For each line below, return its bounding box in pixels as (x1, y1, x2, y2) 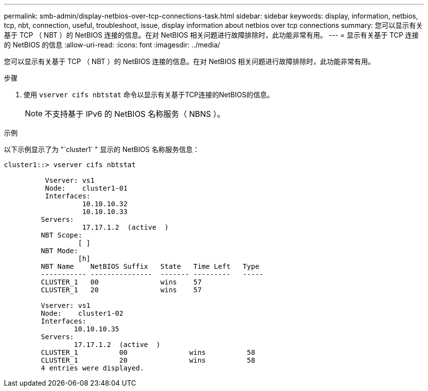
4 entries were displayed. (41, 364, 144, 372)
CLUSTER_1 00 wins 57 (41, 278, 202, 286)
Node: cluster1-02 (41, 309, 124, 317)
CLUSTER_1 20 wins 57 (41, 286, 202, 294)
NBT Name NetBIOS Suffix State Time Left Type (41, 262, 259, 270)
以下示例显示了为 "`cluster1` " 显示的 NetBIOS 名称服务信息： (4, 145, 200, 153)
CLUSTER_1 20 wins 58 (41, 356, 256, 364)
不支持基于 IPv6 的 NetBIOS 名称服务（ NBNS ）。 (44, 109, 225, 119)
